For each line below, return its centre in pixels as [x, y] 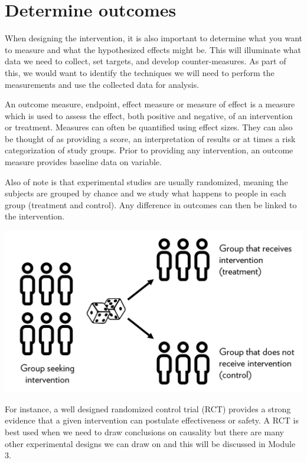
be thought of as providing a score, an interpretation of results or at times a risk [150, 138]
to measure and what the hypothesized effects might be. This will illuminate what [153, 49]
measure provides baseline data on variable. [83, 162]
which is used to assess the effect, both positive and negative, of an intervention [149, 115]
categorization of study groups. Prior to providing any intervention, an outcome [149, 150]
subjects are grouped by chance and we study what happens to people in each [146, 193]
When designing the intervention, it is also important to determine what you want [153, 38]
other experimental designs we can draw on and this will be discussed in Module [150, 443]
